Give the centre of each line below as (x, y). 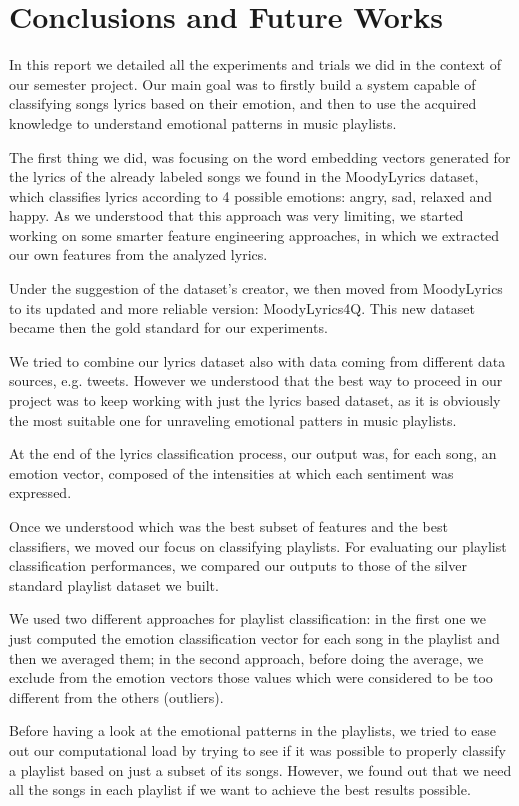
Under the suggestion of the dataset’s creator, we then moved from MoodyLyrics (256, 288)
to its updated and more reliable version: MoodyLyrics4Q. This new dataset (242, 307)
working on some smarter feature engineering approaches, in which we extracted (254, 234)
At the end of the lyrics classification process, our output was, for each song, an (253, 453)
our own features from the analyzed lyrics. (138, 254)
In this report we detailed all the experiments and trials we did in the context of (255, 64)
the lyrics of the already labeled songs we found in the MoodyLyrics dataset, (244, 176)
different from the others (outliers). (116, 696)
